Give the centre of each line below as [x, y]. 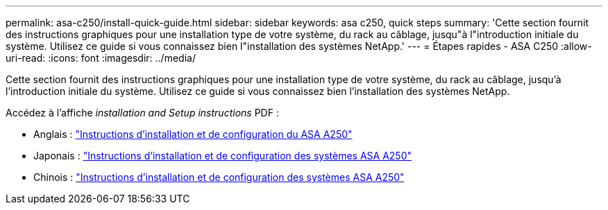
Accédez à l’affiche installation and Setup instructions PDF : [142, 113]
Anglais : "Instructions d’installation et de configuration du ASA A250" [193, 134]
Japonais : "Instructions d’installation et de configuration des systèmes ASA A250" [222, 156]
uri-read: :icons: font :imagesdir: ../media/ [101, 58]
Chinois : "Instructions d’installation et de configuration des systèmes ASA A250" [219, 177]
